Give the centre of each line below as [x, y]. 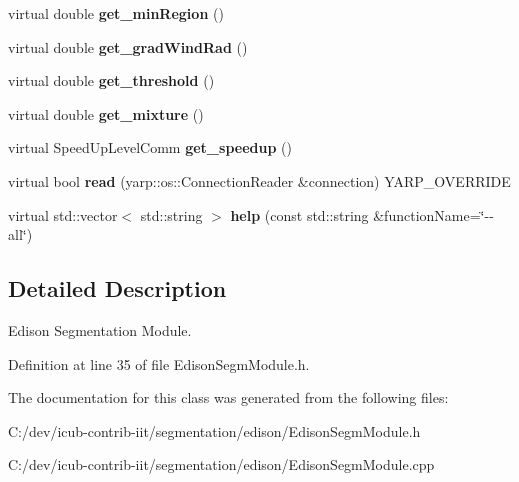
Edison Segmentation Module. [100, 329]
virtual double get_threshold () [111, 80]
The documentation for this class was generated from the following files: [228, 397]
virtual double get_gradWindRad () [128, 46]
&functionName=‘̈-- [433, 214]
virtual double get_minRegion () [116, 13]
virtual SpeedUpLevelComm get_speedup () [150, 147]
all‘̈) [20, 234]
